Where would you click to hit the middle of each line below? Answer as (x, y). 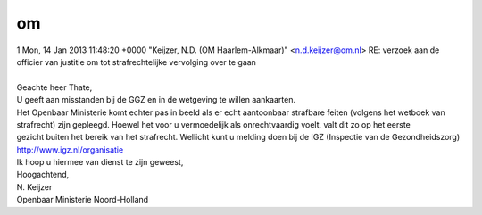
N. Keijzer (34, 186)
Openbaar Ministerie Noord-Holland (83, 200)
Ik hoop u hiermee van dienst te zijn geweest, (100, 162)
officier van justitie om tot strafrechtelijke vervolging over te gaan (136, 62)
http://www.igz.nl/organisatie (70, 149)
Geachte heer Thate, (54, 87)
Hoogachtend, (43, 175)
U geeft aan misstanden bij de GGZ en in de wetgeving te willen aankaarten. (156, 100)
